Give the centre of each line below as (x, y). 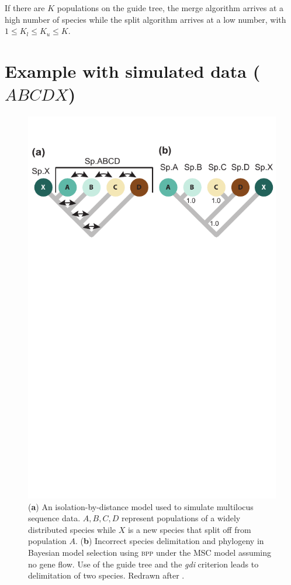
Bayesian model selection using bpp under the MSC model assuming (150, 553)
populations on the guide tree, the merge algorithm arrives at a (170, 8)
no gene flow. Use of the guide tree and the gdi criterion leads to (143, 564)
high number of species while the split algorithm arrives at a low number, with (145, 19)
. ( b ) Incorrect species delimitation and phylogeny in (169, 541)
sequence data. (54, 518)
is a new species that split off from (189, 529)
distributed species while (72, 529)
